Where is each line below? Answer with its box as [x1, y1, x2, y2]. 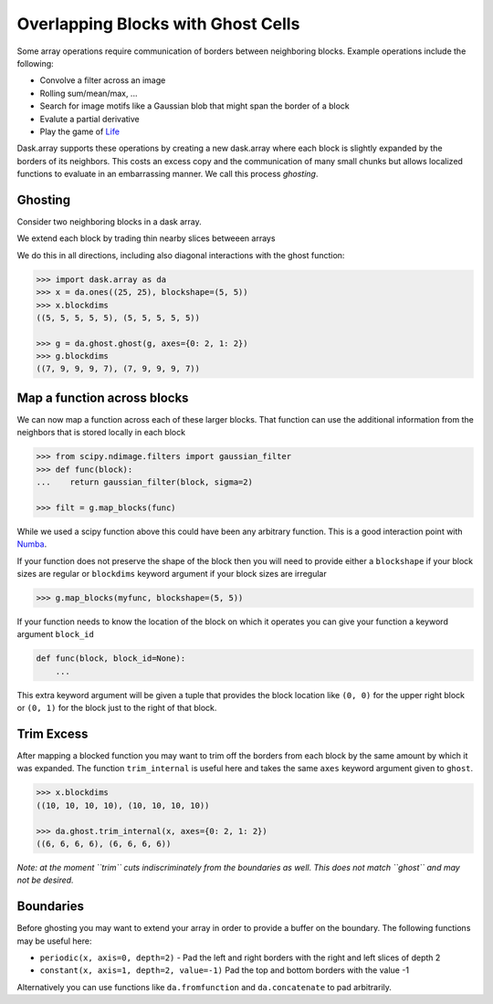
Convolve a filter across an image [39, 75, 166, 86]
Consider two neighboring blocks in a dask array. [16, 215, 202, 227]
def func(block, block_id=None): [36, 654, 186, 664]
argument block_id [16, 629, 95, 640]
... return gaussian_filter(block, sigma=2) [36, 477, 253, 487]
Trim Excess [16, 726, 89, 741]
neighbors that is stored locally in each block [16, 427, 186, 438]
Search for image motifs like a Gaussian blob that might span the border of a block [39, 100, 351, 111]
